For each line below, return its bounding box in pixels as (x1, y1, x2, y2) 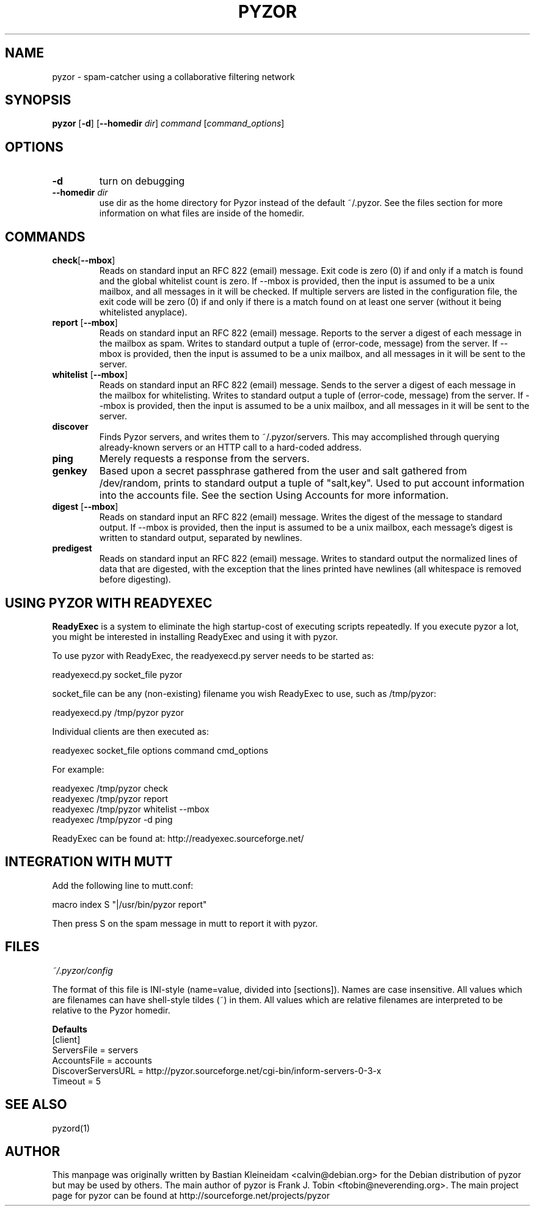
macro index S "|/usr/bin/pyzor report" (52, 899, 207, 910)
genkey (52, 465, 87, 477)
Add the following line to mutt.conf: (52, 880, 194, 891)
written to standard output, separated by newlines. (99, 532, 302, 543)
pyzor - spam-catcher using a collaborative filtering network (52, 71, 295, 82)
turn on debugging (99, 175, 185, 188)
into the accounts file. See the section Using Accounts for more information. (99, 489, 449, 502)
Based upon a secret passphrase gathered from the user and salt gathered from (99, 465, 467, 477)
